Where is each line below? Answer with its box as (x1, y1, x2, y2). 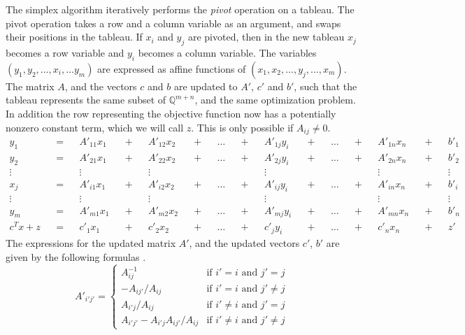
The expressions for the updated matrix (6, 236, 176, 250)
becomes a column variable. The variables (138, 45, 317, 59)
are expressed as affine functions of (97, 61, 246, 76)
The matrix (6, 78, 55, 93)
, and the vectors (64, 78, 137, 93)
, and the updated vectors (189, 236, 300, 250)
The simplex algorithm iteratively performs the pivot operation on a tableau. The (6, 2, 355, 16)
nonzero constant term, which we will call (6, 120, 184, 134)
